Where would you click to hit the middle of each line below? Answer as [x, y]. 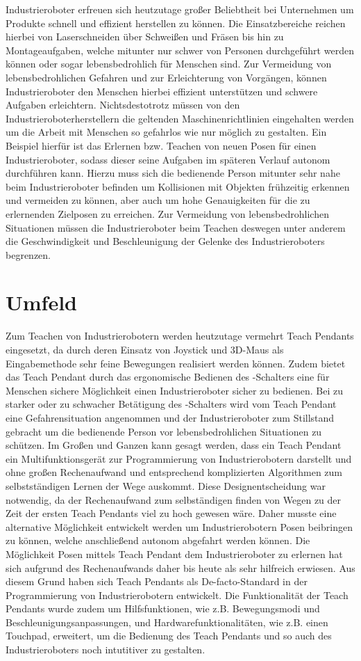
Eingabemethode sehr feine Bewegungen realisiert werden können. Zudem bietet [176, 363]
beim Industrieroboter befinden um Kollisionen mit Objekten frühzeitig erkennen [178, 186]
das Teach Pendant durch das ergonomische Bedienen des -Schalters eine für [168, 377]
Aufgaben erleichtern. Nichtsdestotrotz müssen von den [123, 105]
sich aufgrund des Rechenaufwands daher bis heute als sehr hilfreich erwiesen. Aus [180, 567]
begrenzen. [28, 254]
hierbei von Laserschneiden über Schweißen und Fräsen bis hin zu [145, 37]
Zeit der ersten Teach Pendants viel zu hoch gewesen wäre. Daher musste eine [171, 513]
